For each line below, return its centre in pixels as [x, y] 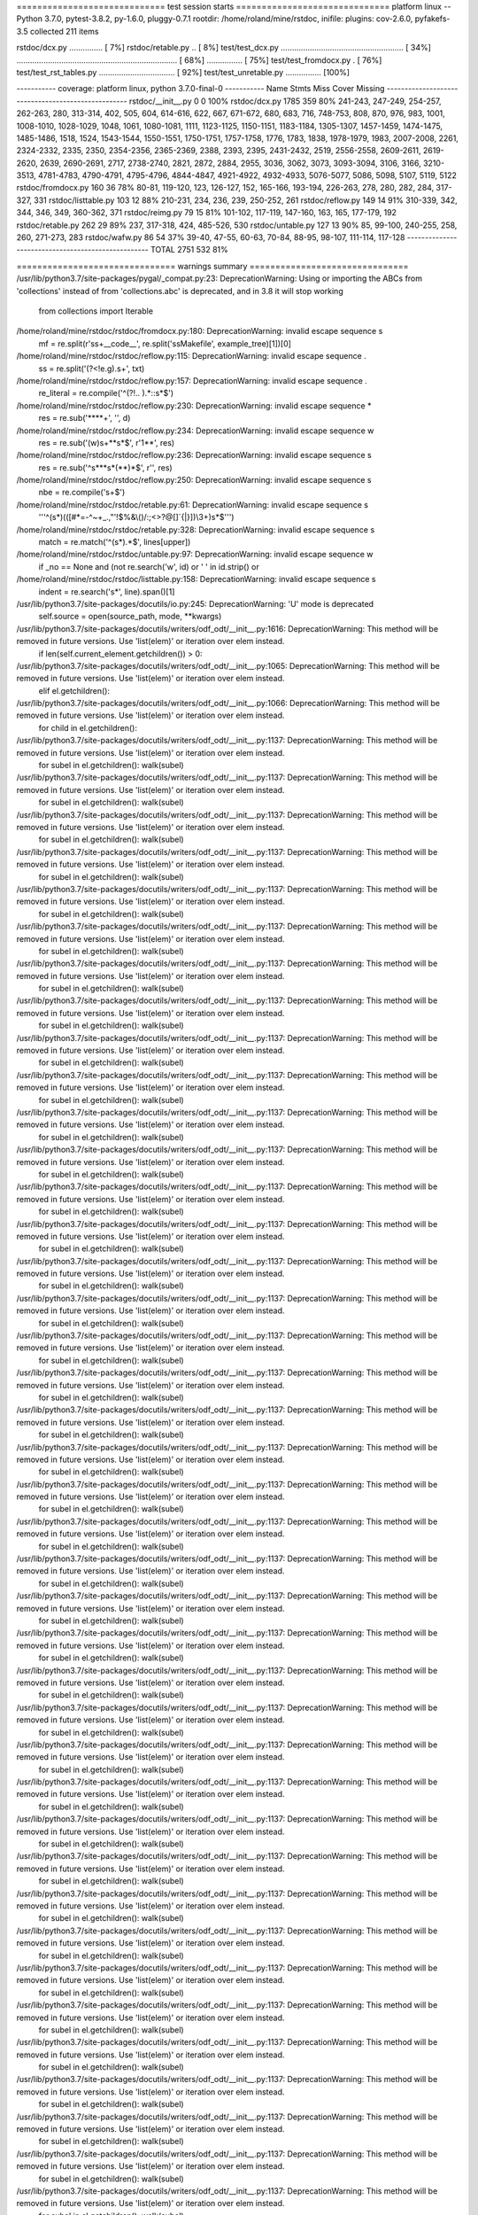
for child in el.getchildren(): [88, 727]
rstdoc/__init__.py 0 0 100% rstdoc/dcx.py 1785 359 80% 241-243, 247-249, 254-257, [285, 101]
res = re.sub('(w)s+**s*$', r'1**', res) [107, 442]
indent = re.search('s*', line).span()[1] [107, 591]
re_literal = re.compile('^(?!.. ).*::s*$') [106, 393]
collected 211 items [64, 31]
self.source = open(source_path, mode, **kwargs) [130, 617]
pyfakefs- [432, 19]
